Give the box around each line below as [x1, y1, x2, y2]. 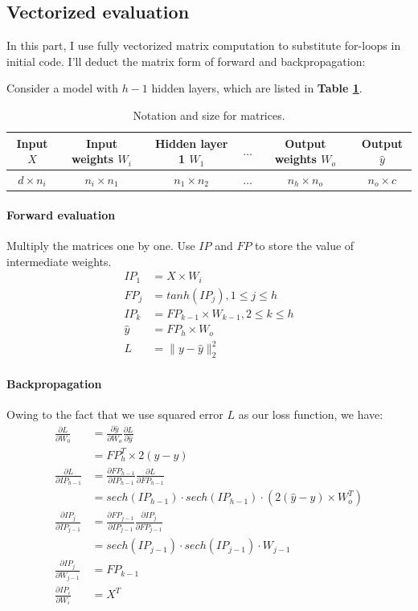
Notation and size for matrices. [133, 106, 285, 123]
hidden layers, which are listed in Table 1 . [151, 80, 363, 96]
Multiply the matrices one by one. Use [6, 236, 195, 253]
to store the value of [255, 236, 354, 253]
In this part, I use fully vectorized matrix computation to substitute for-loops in [6, 37, 401, 54]
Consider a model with [6, 80, 118, 96]
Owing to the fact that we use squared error [6, 405, 223, 422]
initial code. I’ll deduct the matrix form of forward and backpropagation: [6, 52, 366, 69]
